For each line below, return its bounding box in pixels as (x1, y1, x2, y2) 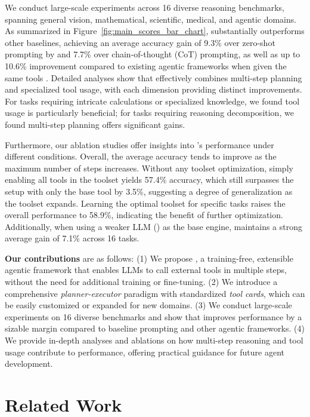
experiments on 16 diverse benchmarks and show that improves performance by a (5, 310, 302, 323)
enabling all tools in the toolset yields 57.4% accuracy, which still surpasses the (5, 173, 294, 186)
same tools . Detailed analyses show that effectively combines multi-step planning (5, 71, 302, 84)
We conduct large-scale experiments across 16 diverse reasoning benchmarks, (5, 1, 284, 13)
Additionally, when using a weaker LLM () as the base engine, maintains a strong (5, 220, 303, 232)
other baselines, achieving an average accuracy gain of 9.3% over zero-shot (5, 36, 275, 48)
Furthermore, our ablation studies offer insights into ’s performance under (5, 138, 274, 151)
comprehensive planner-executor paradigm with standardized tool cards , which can (5, 287, 305, 299)
